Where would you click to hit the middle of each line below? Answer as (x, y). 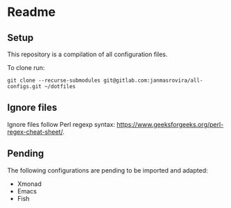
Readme (32, 12)
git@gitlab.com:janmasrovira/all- (153, 80)
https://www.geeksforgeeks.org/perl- (170, 124)
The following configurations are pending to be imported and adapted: (108, 170)
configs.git (24, 87)
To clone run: (26, 68)
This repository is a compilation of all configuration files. (87, 54)
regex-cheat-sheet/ (35, 132)
